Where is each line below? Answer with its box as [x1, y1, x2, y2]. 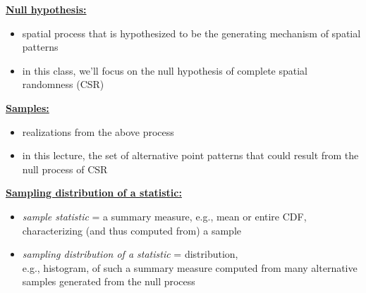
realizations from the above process [22, 124, 174, 139]
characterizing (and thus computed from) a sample [22, 223, 242, 237]
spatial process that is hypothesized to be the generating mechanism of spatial [22, 25, 361, 40]
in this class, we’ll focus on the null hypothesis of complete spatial [22, 63, 307, 77]
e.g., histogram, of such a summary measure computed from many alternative [22, 260, 358, 275]
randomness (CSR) [22, 77, 104, 92]
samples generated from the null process [22, 274, 195, 289]
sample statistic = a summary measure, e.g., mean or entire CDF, [22, 208, 307, 223]
